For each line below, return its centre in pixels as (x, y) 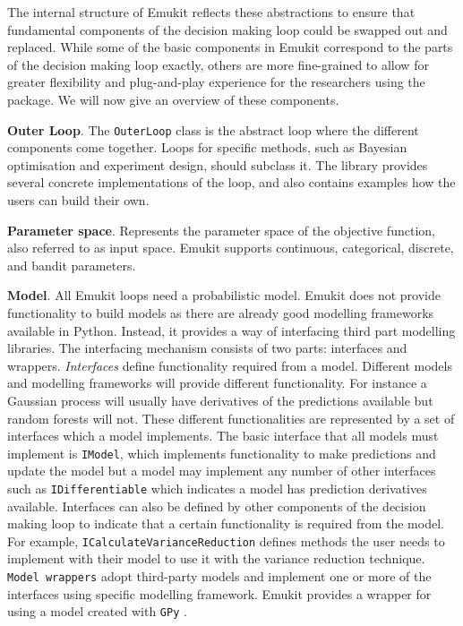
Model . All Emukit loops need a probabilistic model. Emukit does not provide (224, 295)
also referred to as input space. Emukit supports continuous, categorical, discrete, (231, 248)
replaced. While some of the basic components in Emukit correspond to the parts (230, 47)
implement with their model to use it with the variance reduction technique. (216, 558)
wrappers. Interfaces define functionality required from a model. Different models (230, 365)
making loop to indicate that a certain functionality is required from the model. (226, 523)
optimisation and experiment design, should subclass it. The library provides (218, 164)
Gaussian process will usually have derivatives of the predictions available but (220, 400)
